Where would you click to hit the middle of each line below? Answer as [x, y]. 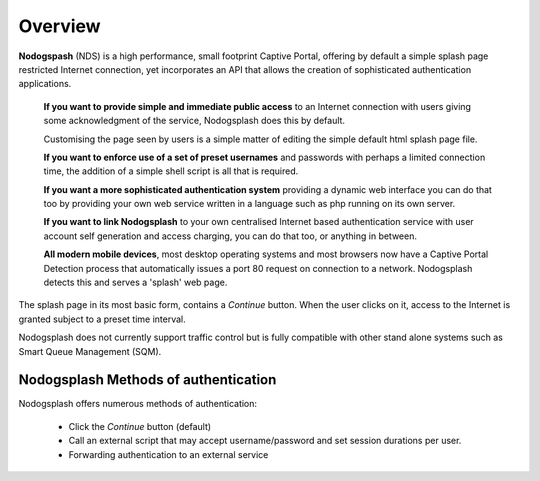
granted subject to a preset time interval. [102, 319]
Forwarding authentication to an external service [168, 454]
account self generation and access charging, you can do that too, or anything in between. [230, 236]
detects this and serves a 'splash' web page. [135, 282]
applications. [45, 84]
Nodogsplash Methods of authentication [147, 380]
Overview [59, 26]
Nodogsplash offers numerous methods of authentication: [138, 404]
